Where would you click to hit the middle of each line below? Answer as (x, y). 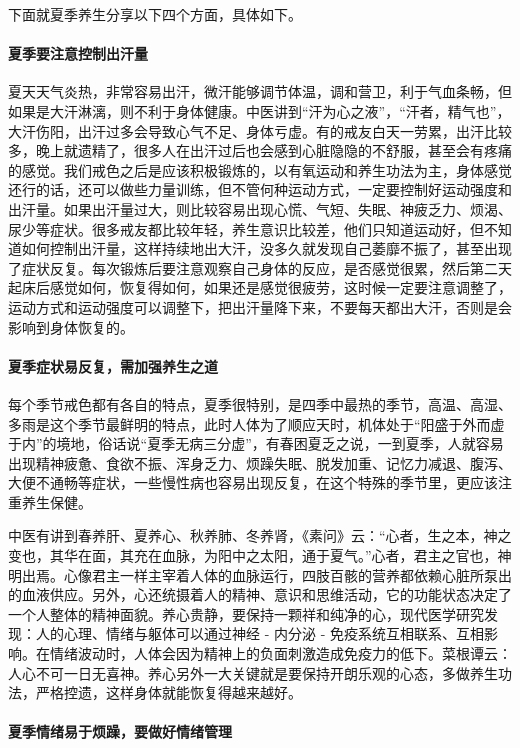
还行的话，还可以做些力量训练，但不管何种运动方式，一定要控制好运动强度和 (260, 189)
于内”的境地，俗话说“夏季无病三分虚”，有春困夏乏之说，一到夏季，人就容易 (256, 443)
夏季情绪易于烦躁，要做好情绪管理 (120, 731)
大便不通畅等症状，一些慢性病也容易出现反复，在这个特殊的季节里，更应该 (253, 482)
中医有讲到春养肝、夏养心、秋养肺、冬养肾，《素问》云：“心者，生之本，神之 (260, 535)
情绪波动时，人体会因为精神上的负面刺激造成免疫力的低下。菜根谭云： (280, 653)
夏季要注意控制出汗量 (78, 53)
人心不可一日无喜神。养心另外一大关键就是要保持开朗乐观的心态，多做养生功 (260, 672)
